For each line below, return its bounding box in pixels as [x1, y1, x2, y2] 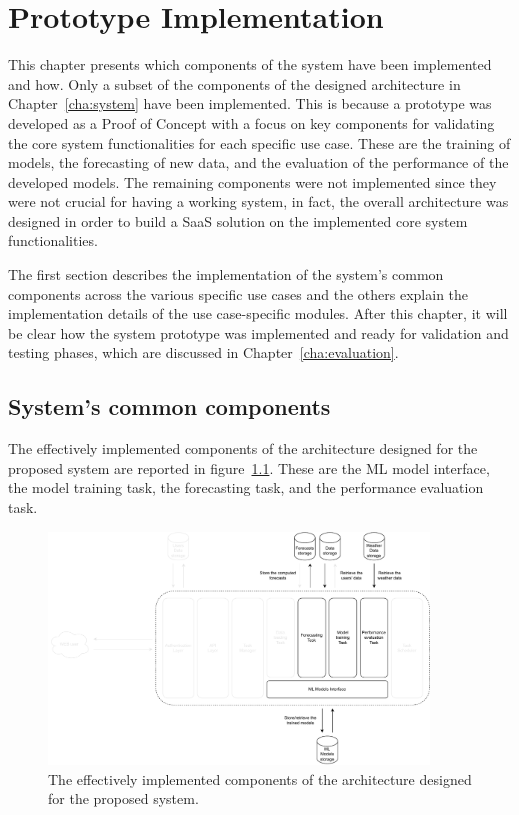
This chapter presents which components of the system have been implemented [8, 54, 492, 75]
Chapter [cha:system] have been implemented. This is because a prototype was [8, 93, 492, 114]
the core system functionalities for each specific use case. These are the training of [8, 132, 511, 153]
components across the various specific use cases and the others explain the [8, 283, 469, 304]
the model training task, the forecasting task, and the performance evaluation [8, 477, 484, 498]
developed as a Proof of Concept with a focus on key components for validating [8, 112, 495, 133]
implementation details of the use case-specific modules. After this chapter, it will [8, 303, 508, 324]
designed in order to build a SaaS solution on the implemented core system [8, 210, 468, 231]
